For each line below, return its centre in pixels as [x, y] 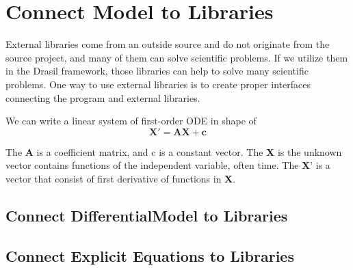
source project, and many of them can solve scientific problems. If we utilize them [177, 57]
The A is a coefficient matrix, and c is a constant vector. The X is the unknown [174, 151]
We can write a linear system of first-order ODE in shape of [131, 121]
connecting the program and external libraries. [103, 97]
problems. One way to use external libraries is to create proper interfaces [158, 84]
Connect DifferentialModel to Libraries [147, 215]
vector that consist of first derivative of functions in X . [121, 178]
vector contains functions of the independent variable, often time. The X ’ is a [168, 165]
